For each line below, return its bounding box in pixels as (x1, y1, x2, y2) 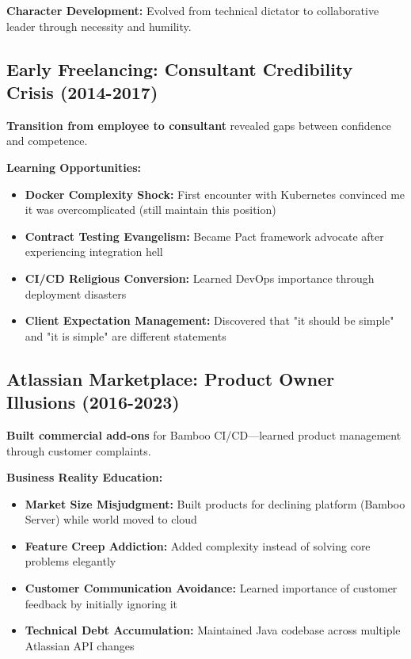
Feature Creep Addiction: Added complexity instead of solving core (25, 537, 371, 554)
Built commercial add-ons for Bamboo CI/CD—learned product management (6, 426, 401, 443)
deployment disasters (25, 285, 127, 302)
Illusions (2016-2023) (6, 390, 180, 414)
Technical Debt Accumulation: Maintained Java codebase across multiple (25, 622, 401, 638)
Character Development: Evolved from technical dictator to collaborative (6, 2, 379, 18)
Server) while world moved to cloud (25, 511, 197, 528)
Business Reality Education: (6, 469, 163, 486)
